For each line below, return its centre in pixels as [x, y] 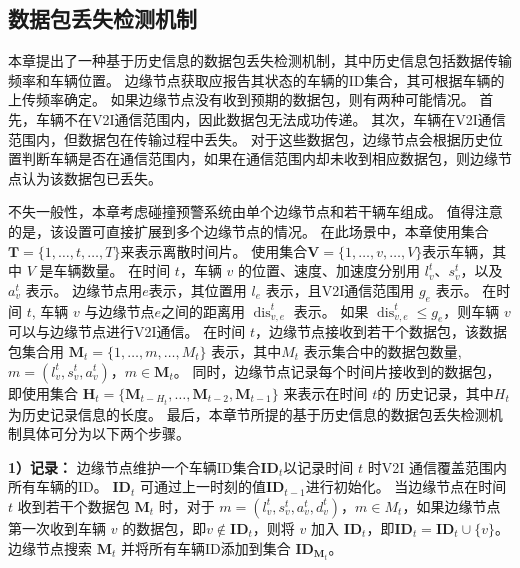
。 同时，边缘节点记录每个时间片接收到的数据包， [337, 370]
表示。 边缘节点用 [84, 289]
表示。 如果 [331, 310]
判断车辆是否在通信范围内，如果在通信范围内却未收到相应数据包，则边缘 [259, 158]
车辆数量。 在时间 [112, 270]
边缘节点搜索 [50, 547]
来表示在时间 [325, 392]
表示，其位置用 [197, 289]
